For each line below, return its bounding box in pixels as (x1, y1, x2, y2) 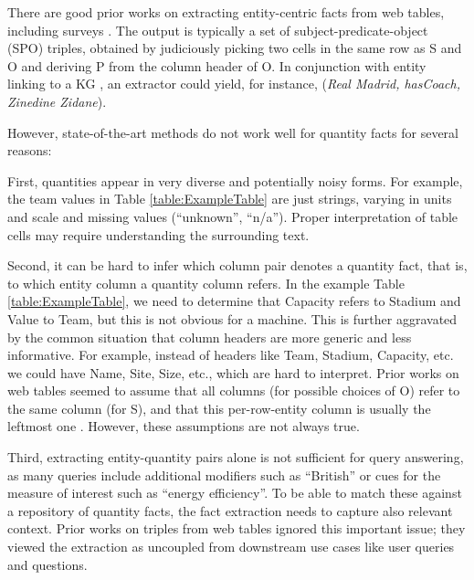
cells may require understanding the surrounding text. (7, 225, 310, 244)
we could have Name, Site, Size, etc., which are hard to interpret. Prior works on (7, 363, 459, 382)
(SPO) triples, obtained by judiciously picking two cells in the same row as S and (7, 38, 462, 58)
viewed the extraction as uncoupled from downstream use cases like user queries (7, 537, 455, 556)
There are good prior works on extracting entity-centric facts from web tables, (7, 3, 445, 21)
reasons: (7, 141, 52, 160)
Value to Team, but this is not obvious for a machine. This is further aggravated (7, 309, 458, 328)
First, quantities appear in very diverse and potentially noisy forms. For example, (7, 171, 463, 190)
